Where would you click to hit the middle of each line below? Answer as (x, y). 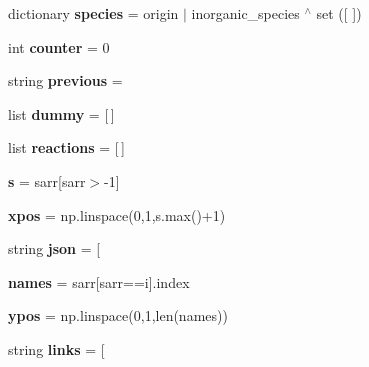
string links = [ (56, 348)
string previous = (65, 80)
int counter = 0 (59, 46)
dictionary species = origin (93, 13)
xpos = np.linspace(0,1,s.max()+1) (117, 214)
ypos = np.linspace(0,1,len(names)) (118, 315)
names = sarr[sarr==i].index (99, 281)
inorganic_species (245, 13)
